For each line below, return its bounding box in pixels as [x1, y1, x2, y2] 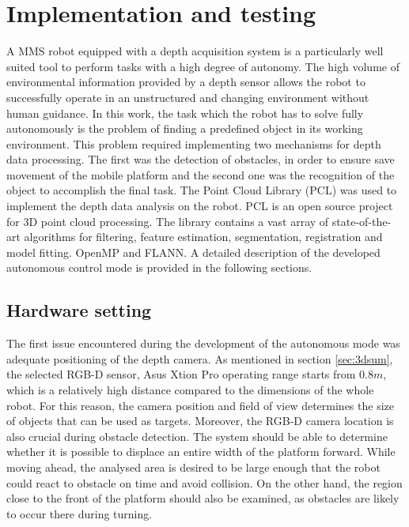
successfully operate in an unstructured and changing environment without [6, 88, 369, 105]
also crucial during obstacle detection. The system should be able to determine [6, 427, 388, 444]
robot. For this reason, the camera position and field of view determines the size [6, 397, 394, 413]
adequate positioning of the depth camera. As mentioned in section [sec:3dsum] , [6, 350, 393, 367]
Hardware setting [6, 298, 152, 322]
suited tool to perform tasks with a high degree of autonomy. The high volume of [6, 58, 400, 74]
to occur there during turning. [6, 505, 153, 521]
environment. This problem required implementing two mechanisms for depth [6, 135, 381, 152]
